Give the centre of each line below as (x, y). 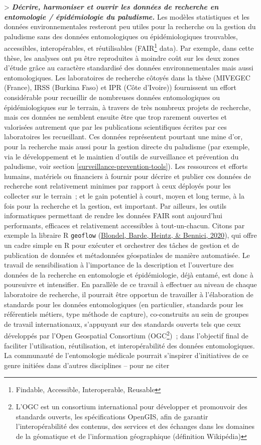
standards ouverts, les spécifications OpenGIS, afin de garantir (112, 416)
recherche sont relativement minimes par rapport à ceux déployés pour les (117, 186)
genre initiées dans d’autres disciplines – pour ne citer (87, 365)
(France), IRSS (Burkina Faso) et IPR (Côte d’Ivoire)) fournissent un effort (120, 87)
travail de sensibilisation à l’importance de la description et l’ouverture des (119, 265)
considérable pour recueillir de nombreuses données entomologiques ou (112, 97)
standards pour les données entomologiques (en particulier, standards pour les (124, 304)
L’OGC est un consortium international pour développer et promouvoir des (132, 406)
